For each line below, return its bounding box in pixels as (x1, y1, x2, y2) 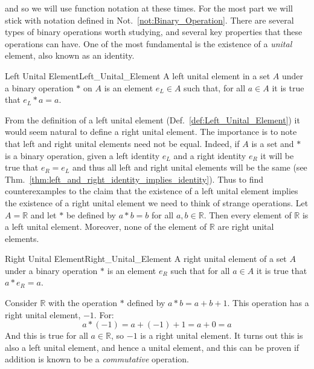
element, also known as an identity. (5, 49, 135, 62)
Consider (5, 296, 37, 309)
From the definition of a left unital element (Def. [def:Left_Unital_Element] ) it (5, 113, 300, 126)
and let (30, 208, 57, 221)
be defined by (66, 208, 116, 221)
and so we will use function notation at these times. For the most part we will (5, 2, 293, 14)
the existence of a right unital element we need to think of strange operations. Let (5, 196, 309, 209)
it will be (260, 149, 294, 162)
